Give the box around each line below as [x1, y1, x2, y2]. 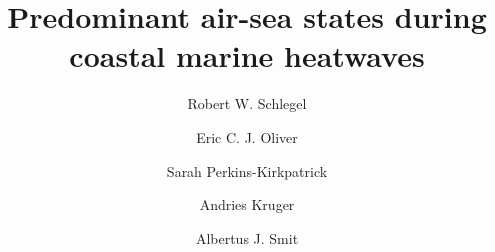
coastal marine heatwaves [69, 35, 425, 76]
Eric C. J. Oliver [196, 126, 298, 147]
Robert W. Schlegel [187, 93, 307, 114]
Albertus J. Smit [195, 227, 299, 248]
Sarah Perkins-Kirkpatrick [166, 160, 328, 181]
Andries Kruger [199, 194, 295, 215]
